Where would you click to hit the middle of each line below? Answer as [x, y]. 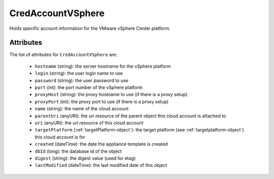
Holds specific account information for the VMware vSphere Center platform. [90, 28]
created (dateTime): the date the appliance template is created [101, 144]
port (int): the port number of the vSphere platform [89, 87]
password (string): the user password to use [82, 80]
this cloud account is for [60, 137]
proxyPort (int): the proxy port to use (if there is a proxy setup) [102, 102]
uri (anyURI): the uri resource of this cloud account [89, 123]
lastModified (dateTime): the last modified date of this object [101, 165]
